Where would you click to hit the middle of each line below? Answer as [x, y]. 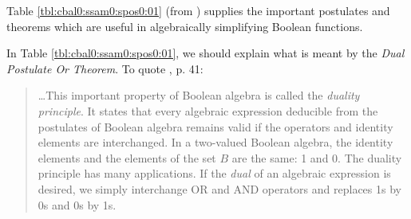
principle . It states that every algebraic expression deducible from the [208, 110]
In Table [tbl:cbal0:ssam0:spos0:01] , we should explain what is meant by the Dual [205, 53]
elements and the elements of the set [127, 157]
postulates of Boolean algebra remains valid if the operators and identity [215, 126]
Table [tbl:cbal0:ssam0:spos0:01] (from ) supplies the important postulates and [198, 10]
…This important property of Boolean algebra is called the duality [199, 95]
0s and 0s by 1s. [77, 204]
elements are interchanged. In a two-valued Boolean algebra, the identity [215, 142]
